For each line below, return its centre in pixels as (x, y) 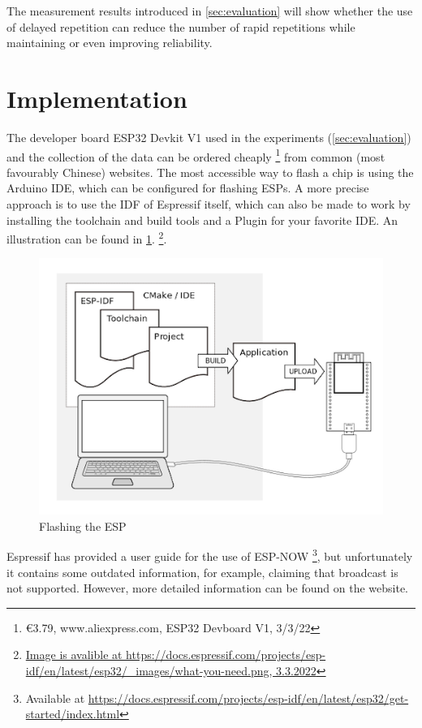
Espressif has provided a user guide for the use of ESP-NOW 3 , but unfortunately (210, 555)
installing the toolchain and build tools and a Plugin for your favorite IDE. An (202, 220)
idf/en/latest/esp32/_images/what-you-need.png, (149, 671)
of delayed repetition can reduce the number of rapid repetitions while (181, 26)
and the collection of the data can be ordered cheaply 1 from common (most (196, 155)
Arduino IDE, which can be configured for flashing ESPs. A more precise (188, 188)
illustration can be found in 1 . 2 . (87, 237)
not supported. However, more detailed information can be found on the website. (207, 588)
